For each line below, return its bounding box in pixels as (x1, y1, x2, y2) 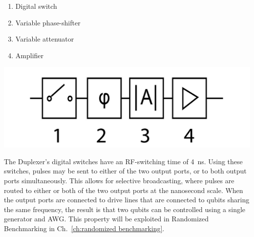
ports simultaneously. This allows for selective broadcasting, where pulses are (4, 175, 234, 186)
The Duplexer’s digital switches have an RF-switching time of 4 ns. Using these (4, 156, 243, 166)
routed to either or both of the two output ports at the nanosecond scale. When (4, 185, 243, 195)
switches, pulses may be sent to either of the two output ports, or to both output (4, 166, 247, 176)
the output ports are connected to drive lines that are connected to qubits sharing (4, 194, 250, 205)
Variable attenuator (15, 34, 74, 44)
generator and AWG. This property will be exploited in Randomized (4, 214, 209, 224)
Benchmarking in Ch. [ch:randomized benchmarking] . (4, 223, 165, 233)
